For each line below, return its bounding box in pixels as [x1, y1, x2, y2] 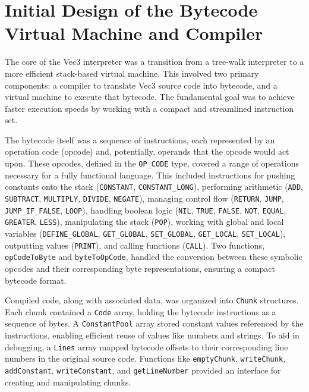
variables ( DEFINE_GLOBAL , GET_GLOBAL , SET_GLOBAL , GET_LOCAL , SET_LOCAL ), [5, 227, 286, 239]
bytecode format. [5, 274, 67, 286]
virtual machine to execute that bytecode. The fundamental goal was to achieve [5, 90, 295, 103]
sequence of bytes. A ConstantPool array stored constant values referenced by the [5, 317, 304, 330]
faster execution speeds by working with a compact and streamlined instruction [5, 102, 294, 114]
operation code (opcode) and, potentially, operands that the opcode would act [5, 145, 289, 158]
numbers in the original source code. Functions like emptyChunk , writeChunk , [5, 352, 285, 365]
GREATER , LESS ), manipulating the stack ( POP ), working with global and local [5, 215, 284, 228]
